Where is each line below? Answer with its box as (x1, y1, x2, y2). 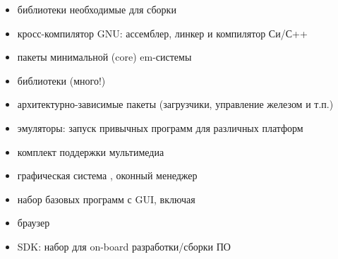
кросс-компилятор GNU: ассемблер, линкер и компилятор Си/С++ (17, 25, 308, 40)
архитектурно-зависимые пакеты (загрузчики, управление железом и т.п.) (17, 97, 334, 112)
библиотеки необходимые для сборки (17, 2, 176, 16)
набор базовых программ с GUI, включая (17, 191, 195, 206)
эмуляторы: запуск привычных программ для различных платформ (17, 120, 303, 135)
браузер (17, 215, 50, 230)
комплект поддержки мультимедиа (17, 144, 164, 159)
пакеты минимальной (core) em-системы (17, 49, 192, 64)
